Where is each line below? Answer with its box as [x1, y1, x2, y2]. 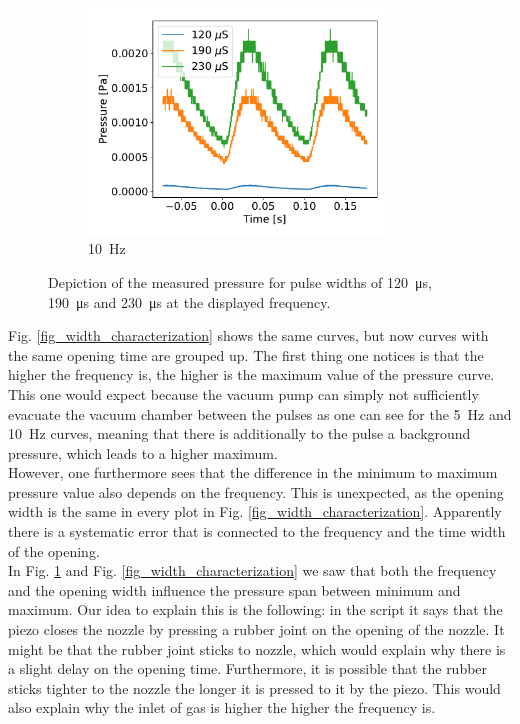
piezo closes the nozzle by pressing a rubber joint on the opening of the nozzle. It [8, 619, 505, 640]
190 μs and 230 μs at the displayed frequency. [48, 291, 331, 312]
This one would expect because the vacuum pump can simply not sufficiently [8, 383, 479, 404]
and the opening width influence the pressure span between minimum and [8, 579, 461, 600]
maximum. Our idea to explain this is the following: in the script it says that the [8, 599, 503, 620]
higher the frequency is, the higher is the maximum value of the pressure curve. [8, 364, 495, 385]
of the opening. [8, 540, 100, 561]
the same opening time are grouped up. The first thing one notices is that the [8, 344, 484, 365]
